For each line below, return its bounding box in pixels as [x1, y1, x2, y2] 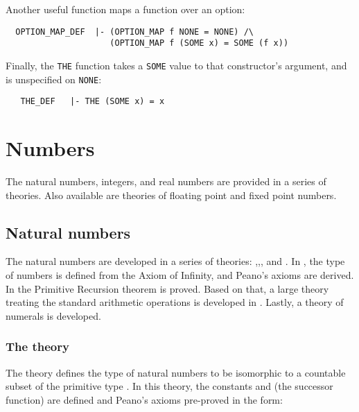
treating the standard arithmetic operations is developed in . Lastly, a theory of [6, 295, 344, 309]
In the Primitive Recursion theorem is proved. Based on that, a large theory [6, 281, 329, 295]
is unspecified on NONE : [6, 71, 102, 86]
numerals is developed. [6, 308, 101, 323]
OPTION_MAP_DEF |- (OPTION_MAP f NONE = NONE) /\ [15, 26, 254, 37]
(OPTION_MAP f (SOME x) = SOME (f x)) [110, 38, 289, 49]
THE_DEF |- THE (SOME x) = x [20, 96, 165, 107]
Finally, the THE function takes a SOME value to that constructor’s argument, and [6, 58, 347, 72]
